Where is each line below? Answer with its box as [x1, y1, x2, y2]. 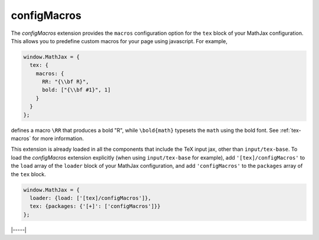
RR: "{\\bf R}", [42, 79, 89, 85]
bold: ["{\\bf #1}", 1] [42, 86, 111, 93]
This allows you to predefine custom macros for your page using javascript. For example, [11, 37, 227, 44]
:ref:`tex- [279, 127, 301, 134]
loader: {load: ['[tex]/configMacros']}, [30, 194, 152, 201]
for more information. [32, 135, 84, 142]
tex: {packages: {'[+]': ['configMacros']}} [30, 203, 161, 210]
